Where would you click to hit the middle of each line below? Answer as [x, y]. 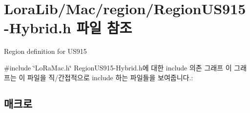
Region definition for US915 [45, 51]
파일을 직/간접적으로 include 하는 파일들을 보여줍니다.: [110, 77]
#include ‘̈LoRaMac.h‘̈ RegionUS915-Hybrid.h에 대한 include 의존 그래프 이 [118, 67]
